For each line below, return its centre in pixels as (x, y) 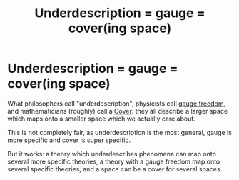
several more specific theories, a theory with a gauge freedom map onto (114, 161)
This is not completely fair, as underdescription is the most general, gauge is (119, 132)
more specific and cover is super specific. (69, 140)
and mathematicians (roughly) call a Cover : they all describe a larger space (118, 111)
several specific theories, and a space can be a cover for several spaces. (115, 169)
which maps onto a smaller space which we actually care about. (102, 119)
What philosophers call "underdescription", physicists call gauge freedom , (117, 103)
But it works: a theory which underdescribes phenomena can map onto (112, 154)
